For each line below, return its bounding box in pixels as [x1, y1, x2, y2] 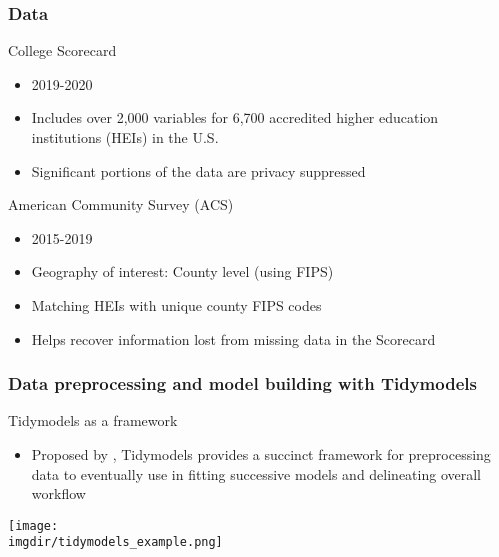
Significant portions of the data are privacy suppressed [31, 160, 366, 181]
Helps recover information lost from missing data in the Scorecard [31, 328, 436, 349]
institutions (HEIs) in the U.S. [31, 127, 219, 147]
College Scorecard [8, 40, 117, 61]
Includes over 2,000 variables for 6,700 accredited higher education [31, 107, 439, 128]
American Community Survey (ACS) [8, 194, 234, 215]
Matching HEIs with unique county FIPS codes [31, 294, 322, 315]
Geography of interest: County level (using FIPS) [31, 261, 334, 282]
